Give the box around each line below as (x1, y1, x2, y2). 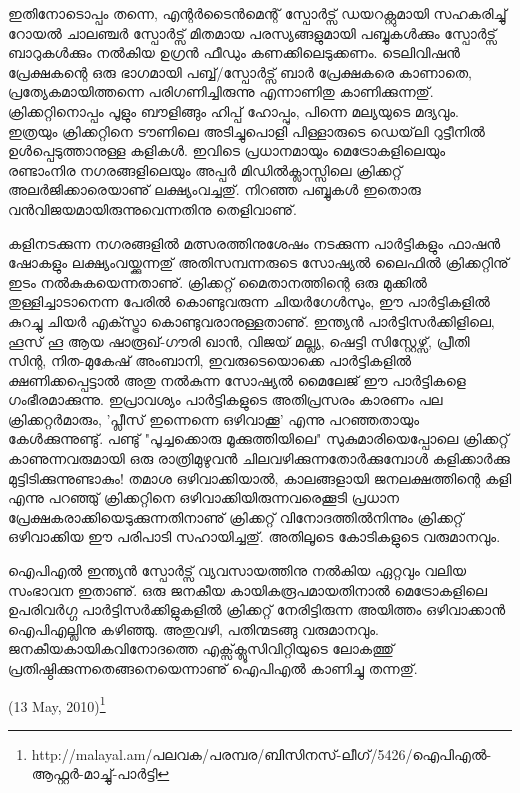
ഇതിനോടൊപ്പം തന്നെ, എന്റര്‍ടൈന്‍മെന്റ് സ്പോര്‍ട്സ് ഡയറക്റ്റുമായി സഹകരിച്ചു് (8, 3, 507, 23)
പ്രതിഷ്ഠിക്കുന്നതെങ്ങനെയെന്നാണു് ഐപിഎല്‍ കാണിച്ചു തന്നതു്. (8, 658, 418, 678)
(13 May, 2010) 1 (8, 692, 106, 716)
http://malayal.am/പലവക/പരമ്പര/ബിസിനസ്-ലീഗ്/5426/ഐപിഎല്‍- (31, 743, 492, 764)
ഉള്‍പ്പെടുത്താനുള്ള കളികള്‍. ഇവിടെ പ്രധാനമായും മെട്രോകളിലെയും (8, 140, 446, 161)
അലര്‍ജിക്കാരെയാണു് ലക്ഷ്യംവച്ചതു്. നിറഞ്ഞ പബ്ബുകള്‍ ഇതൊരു (8, 179, 421, 200)
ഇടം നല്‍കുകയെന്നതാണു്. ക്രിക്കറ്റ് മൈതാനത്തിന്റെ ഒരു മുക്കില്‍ (8, 271, 427, 292)
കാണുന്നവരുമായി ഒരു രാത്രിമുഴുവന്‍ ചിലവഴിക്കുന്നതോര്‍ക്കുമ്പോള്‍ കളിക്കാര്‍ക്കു (8, 448, 510, 469)
